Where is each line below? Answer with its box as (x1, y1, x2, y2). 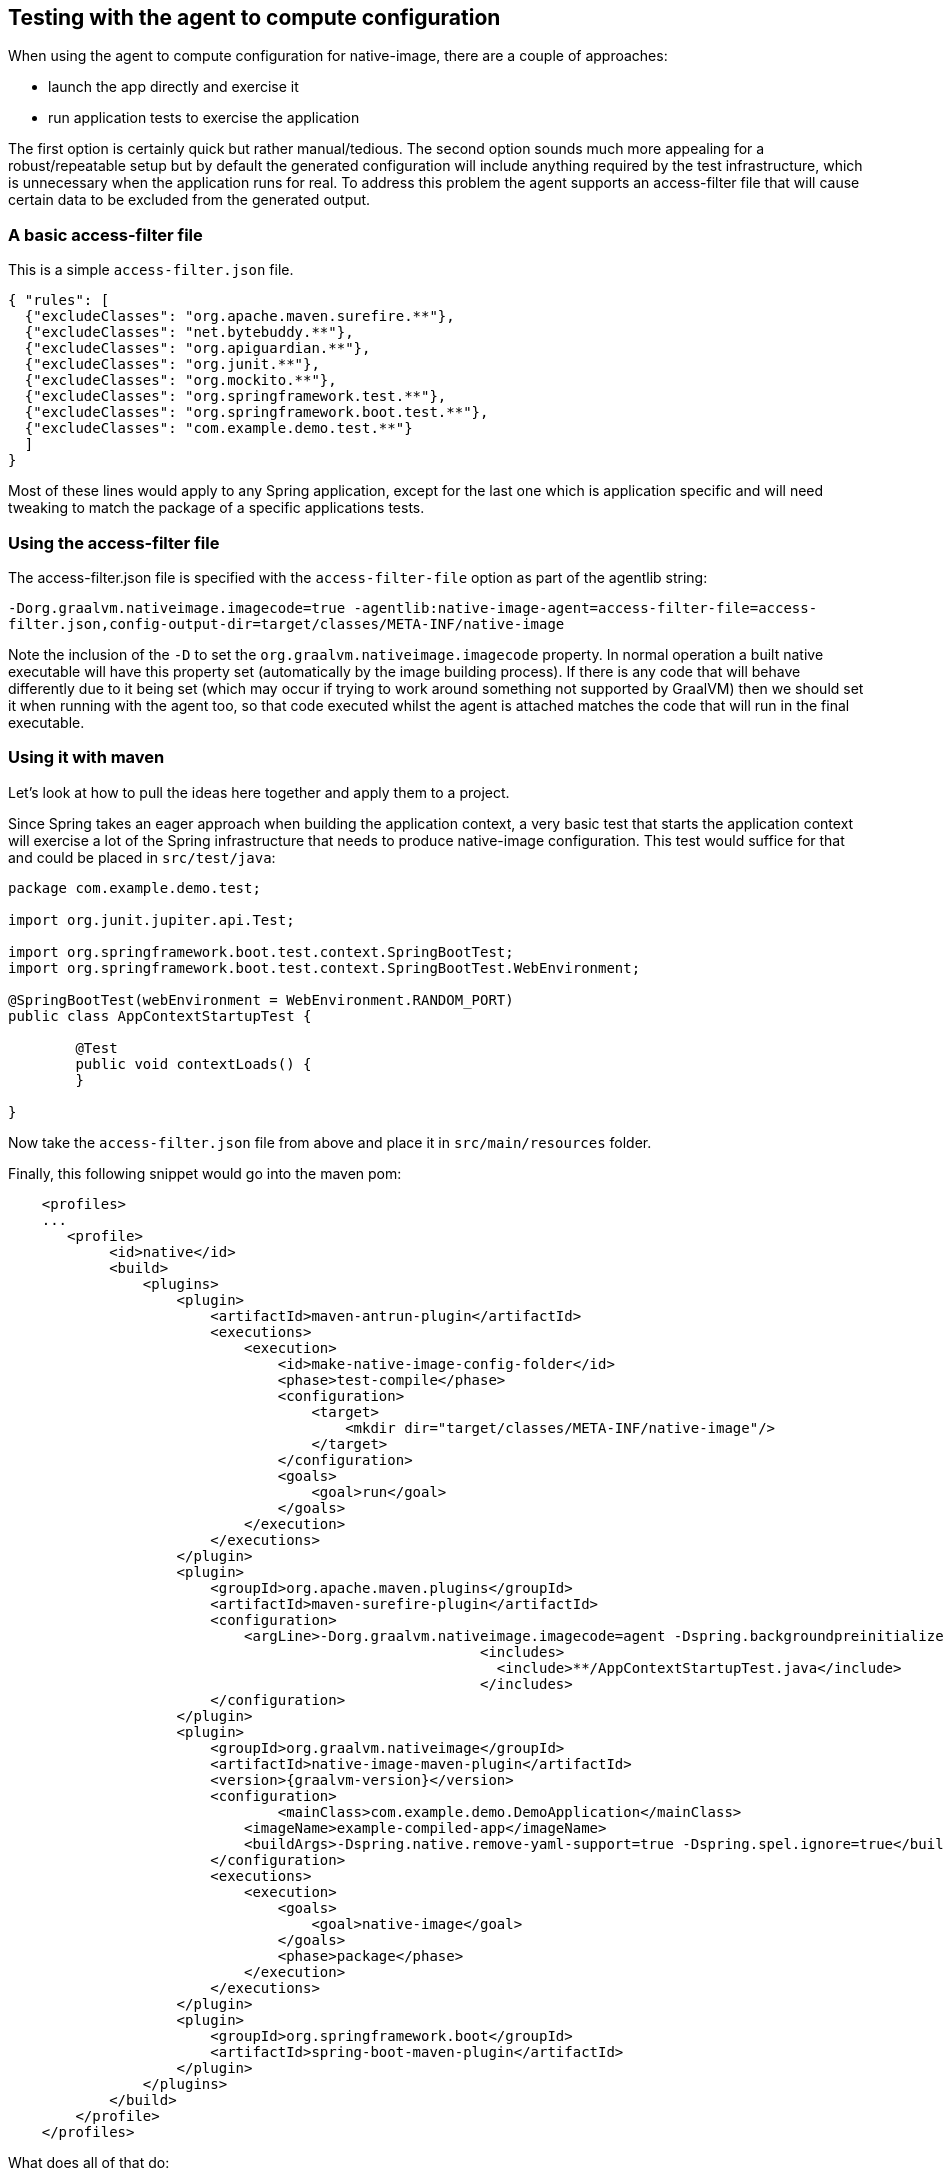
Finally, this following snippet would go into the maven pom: (8, 1164, 402, 1182)
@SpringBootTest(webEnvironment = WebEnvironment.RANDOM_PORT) (8, 991, 514, 1008)
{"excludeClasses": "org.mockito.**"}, (24, 372, 337, 389)
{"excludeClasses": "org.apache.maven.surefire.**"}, (24, 308, 455, 325)
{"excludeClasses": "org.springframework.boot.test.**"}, (24, 404, 489, 421)
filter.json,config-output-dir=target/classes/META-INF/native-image (8, 615, 565, 632)
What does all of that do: (8, 2153, 170, 2171)
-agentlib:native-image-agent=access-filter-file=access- (353, 599, 818, 616)
